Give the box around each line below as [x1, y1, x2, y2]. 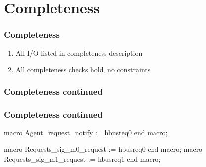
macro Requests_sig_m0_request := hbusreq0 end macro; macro [4, 144, 203, 154]
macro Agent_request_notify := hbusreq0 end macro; [4, 127, 168, 137]
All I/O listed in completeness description [15, 47, 143, 58]
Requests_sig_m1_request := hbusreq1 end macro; [4, 154, 161, 164]
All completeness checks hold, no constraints [15, 64, 151, 75]
